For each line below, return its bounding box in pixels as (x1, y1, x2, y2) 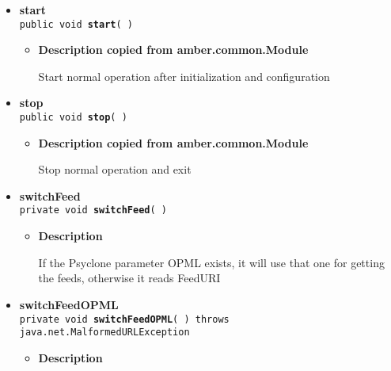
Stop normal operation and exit (38, 161, 192, 178)
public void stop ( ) (19, 112, 127, 124)
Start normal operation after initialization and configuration (38, 67, 330, 84)
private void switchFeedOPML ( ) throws (19, 313, 230, 325)
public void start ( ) (19, 18, 133, 30)
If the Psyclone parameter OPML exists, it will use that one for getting (38, 254, 385, 270)
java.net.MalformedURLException (19, 327, 190, 338)
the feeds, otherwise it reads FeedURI (38, 270, 221, 286)
